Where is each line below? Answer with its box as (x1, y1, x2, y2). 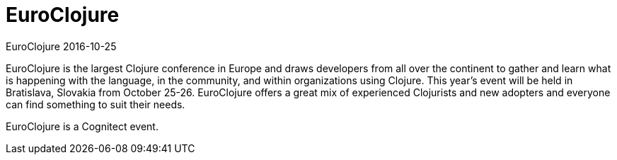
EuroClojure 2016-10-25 (6, 40, 117, 52)
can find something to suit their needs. (6, 98, 185, 110)
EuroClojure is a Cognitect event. (6, 120, 158, 132)
